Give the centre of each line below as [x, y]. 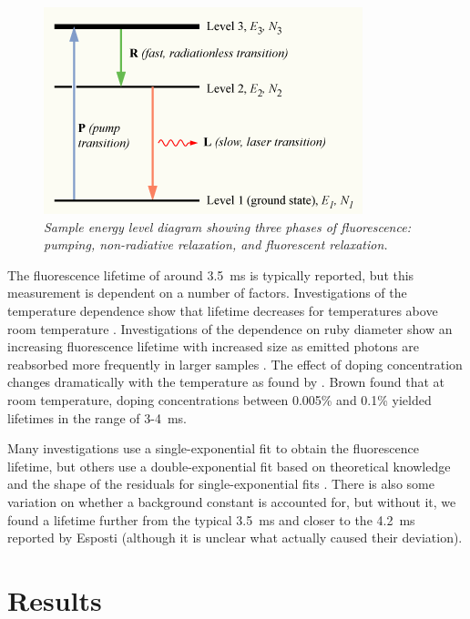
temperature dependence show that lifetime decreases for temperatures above [223, 310]
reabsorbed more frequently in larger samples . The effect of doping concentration [235, 364]
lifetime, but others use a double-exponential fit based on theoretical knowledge [229, 466]
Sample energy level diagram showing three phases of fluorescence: [227, 226]
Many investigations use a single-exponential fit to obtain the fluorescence [213, 448]
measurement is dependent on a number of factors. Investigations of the [207, 293]
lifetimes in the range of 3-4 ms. [97, 417]
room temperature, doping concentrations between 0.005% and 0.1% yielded [220, 399]
